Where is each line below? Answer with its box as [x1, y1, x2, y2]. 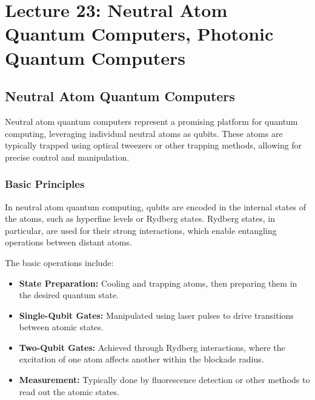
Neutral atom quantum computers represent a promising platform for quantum [5, 115, 298, 127]
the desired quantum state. [19, 288, 119, 301]
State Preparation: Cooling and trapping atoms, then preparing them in [19, 276, 297, 289]
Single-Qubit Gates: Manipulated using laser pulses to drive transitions [19, 308, 294, 321]
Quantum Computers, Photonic [5, 21, 274, 46]
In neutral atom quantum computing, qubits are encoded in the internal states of [5, 200, 306, 213]
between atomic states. [19, 321, 104, 333]
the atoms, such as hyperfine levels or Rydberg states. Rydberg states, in [5, 212, 276, 225]
